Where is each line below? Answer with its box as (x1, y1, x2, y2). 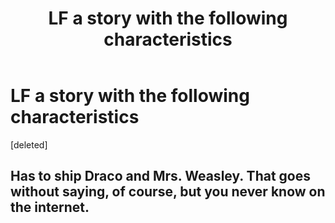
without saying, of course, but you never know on (10, 183, 326, 201)
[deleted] (10, 138, 48, 151)
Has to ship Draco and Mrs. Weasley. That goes (10, 168, 311, 185)
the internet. (10, 199, 90, 216)
